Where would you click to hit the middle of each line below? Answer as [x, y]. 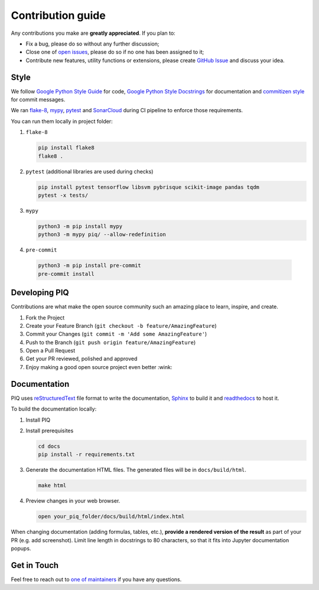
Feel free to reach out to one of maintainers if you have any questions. [96, 579]
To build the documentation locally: [54, 409]
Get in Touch [35, 565]
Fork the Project [45, 317]
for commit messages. [38, 100]
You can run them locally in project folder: [62, 121]
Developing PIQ [40, 293]
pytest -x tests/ [63, 195]
